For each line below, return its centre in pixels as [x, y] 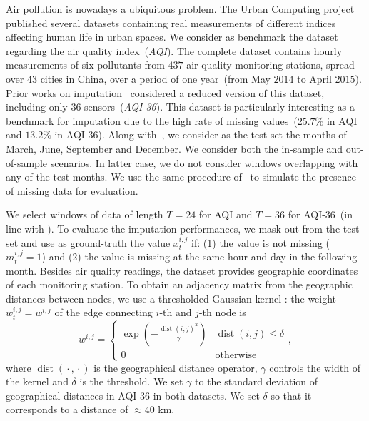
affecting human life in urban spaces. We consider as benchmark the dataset [172, 37]
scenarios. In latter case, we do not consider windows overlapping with [204, 162]
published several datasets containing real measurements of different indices [171, 22]
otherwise [236, 356]
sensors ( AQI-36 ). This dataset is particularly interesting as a [219, 107]
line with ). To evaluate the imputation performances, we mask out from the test [183, 228]
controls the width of [315, 367]
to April [314, 78]
